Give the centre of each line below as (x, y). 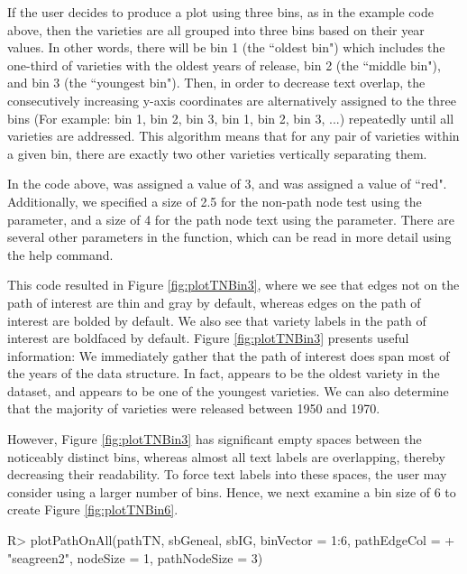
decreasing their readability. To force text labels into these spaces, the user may (227, 474)
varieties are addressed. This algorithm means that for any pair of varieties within (233, 136)
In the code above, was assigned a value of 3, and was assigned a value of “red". (227, 184)
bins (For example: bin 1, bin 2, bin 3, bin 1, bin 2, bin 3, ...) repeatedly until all (231, 118)
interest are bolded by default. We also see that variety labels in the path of (217, 320)
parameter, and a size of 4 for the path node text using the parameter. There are (231, 219)
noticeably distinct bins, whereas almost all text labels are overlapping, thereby (226, 456)
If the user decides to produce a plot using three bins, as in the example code (220, 12)
